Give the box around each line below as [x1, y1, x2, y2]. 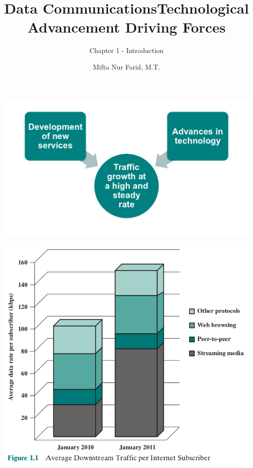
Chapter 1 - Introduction [89, 45, 164, 55]
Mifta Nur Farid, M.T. [93, 61, 160, 72]
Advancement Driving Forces [27, 17, 226, 37]
